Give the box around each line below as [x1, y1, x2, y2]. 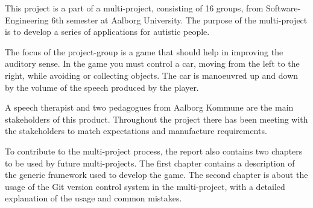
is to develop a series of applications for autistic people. [5, 25, 210, 38]
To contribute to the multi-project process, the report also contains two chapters [5, 144, 303, 157]
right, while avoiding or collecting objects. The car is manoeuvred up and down [5, 69, 299, 81]
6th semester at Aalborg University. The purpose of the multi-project [51, 13, 308, 26]
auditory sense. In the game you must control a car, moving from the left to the [5, 57, 300, 70]
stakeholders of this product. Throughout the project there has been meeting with [5, 112, 308, 125]
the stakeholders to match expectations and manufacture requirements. [5, 124, 267, 137]
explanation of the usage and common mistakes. [5, 192, 182, 204]
